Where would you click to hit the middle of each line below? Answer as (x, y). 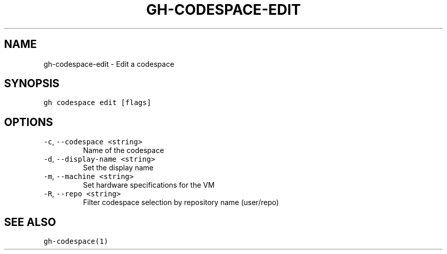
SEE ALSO (30, 222)
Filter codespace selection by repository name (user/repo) (181, 202)
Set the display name (118, 168)
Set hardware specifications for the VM (149, 185)
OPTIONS (29, 122)
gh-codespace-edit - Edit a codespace (109, 64)
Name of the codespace (123, 150)
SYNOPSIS (32, 84)
